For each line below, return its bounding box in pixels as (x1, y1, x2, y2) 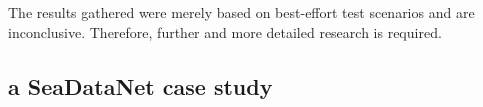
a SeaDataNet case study (8, 70, 273, 101)
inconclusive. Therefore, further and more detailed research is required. (8, 21, 442, 42)
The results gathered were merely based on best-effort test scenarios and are (8, 2, 475, 22)
